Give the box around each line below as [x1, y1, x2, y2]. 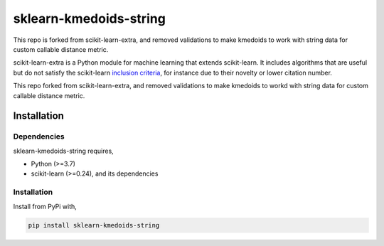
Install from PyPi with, [13, 202, 78, 210]
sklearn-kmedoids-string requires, [13, 146, 114, 155]
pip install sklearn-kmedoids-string [28, 221, 160, 229]
